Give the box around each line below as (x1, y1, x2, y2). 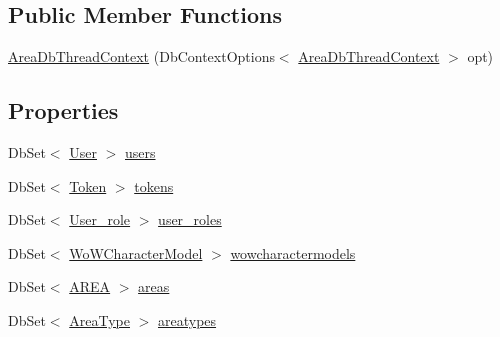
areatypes (157, 309, 217, 330)
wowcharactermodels (230, 242, 356, 263)
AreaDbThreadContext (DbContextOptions (8, 46, 275, 67)
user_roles (158, 209, 222, 230)
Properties (8, 95, 119, 126)
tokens (134, 175, 174, 196)
